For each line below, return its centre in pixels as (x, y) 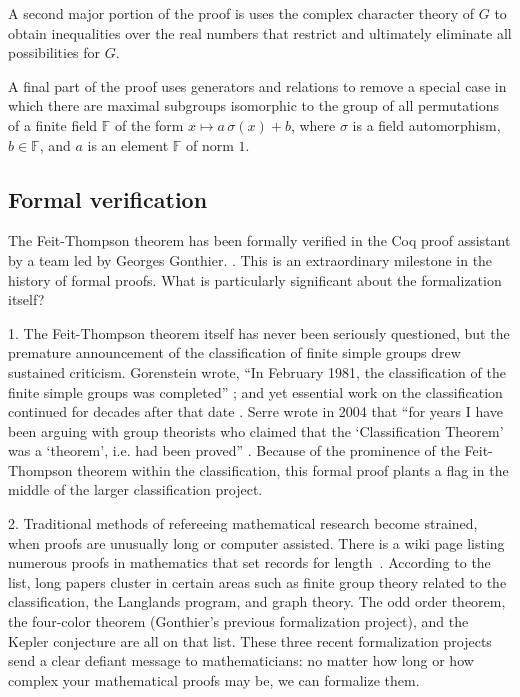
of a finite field (53, 124)
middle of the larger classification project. (135, 489)
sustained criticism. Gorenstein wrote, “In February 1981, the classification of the (257, 371)
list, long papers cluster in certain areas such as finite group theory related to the (257, 581)
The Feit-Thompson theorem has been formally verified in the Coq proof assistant (259, 240)
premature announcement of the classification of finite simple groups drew (234, 352)
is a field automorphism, (426, 124)
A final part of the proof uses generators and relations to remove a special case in (257, 85)
